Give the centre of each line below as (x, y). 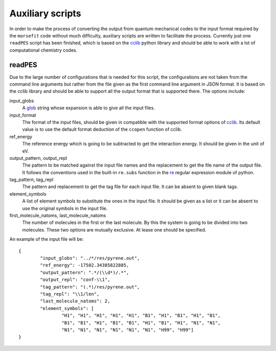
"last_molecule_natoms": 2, (75, 301)
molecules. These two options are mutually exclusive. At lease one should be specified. (114, 230)
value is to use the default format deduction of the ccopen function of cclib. (102, 129)
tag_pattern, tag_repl (31, 180)
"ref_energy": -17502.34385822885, (85, 265)
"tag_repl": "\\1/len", (70, 294)
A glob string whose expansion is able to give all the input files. (89, 108)
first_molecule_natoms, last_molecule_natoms (58, 216)
